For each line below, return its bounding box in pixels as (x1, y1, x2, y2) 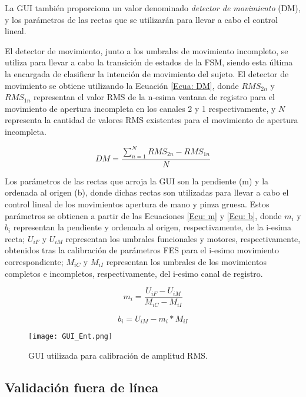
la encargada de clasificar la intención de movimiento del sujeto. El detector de (5, 67, 289, 80)
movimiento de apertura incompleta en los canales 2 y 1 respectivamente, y (5, 102, 276, 114)
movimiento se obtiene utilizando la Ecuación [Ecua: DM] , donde (5, 79, 239, 91)
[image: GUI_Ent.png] (28, 332, 113, 341)
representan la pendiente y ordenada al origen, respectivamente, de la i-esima (13, 221, 291, 233)
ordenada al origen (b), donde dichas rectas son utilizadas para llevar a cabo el (5, 186, 289, 198)
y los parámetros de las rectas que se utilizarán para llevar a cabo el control (5, 13, 278, 25)
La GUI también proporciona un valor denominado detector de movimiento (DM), (5, 2, 301, 14)
